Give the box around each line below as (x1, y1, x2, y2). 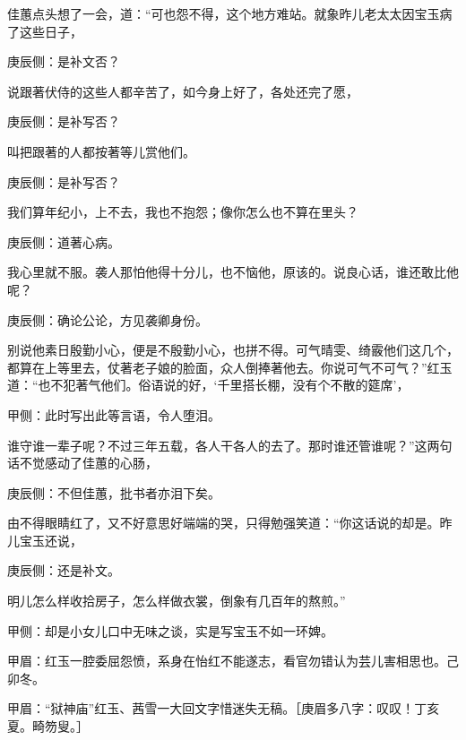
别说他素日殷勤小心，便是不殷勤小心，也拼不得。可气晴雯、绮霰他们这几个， (7, 340, 459, 359)
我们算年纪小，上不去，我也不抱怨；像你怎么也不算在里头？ (7, 202, 358, 221)
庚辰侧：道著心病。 (7, 232, 120, 251)
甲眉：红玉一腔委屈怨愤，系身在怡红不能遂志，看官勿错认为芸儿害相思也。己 (7, 651, 459, 670)
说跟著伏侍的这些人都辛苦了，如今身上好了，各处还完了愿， (7, 82, 358, 100)
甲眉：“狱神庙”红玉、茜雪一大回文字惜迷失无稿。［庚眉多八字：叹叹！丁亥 (7, 699, 440, 718)
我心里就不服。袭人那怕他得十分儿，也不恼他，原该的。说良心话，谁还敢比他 (7, 262, 459, 281)
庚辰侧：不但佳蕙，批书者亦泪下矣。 (7, 483, 220, 502)
